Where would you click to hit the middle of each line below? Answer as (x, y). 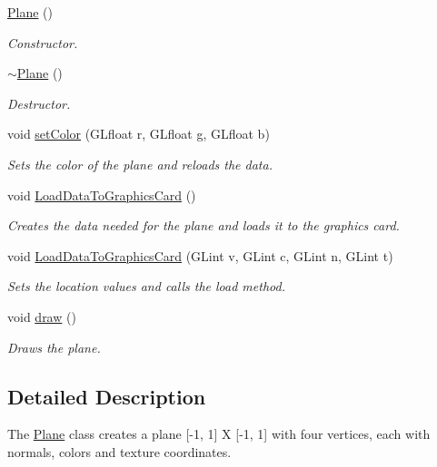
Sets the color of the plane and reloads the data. (140, 164)
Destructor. (39, 103)
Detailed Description (107, 396)
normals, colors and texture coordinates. (119, 451)
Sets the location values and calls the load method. (146, 286)
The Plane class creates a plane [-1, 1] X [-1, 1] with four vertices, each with (219, 434)
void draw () (42, 316)
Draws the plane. (54, 347)
